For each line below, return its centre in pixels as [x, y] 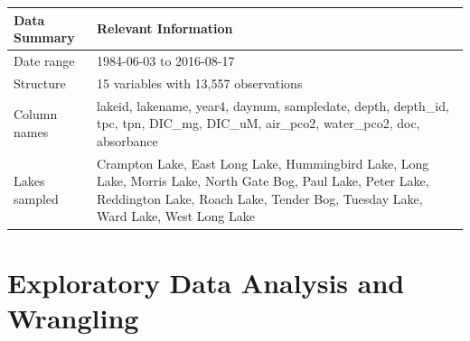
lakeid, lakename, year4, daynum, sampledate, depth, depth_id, [273, 105]
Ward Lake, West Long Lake [176, 216]
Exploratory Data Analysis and [206, 282]
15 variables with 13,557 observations [200, 83]
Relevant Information [165, 28]
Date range [44, 60]
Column [36, 114]
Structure [40, 83]
